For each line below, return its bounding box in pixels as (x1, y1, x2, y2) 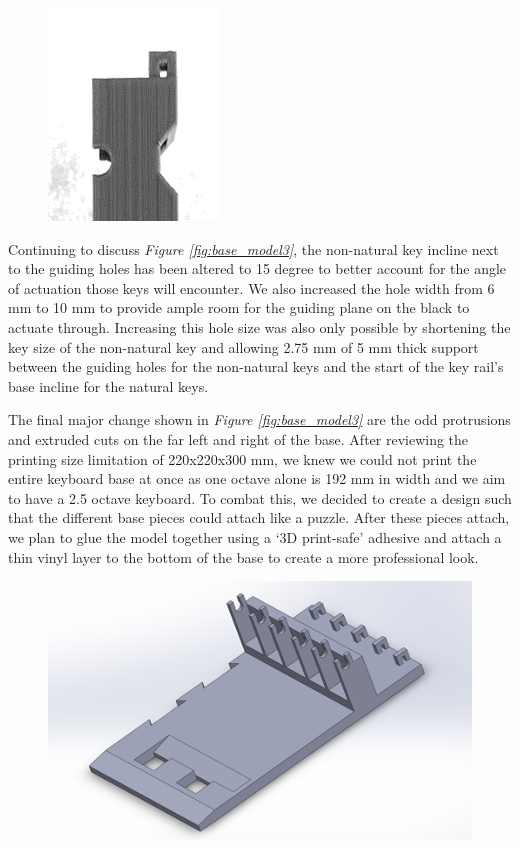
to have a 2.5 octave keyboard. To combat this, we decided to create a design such (8, 487, 512, 508)
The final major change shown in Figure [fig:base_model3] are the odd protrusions (8, 409, 511, 430)
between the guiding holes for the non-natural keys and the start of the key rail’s (8, 356, 504, 377)
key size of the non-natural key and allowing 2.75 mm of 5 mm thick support (8, 336, 479, 357)
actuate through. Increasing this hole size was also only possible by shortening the (8, 316, 511, 337)
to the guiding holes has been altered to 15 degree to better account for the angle (8, 258, 507, 279)
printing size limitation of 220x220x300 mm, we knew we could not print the (8, 448, 477, 469)
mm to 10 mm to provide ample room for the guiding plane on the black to (8, 297, 470, 318)
